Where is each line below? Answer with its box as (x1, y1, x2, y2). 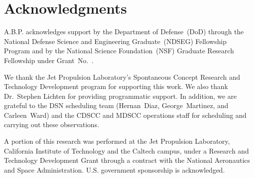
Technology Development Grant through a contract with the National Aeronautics (4, 155, 250, 165)
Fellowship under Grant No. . (4, 55, 94, 65)
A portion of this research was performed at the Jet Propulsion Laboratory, (4, 136, 230, 146)
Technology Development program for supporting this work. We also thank (4, 81, 228, 91)
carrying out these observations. (4, 119, 99, 130)
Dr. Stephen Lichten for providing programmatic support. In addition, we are (4, 90, 237, 101)
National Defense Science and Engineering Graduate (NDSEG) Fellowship (4, 36, 227, 46)
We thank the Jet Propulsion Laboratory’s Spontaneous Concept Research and (4, 71, 240, 82)
